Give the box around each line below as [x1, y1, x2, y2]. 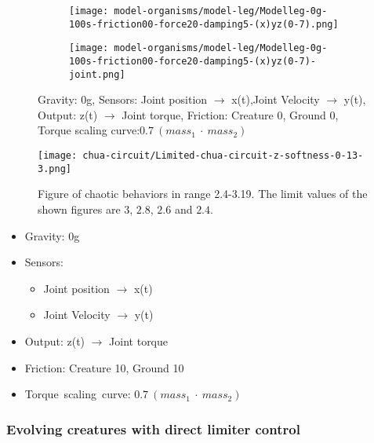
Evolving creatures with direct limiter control [6, 419, 300, 438]
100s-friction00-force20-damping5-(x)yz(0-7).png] [69, 18, 339, 30]
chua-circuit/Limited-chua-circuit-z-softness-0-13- [82, 150, 364, 162]
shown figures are [38, 200, 121, 217]
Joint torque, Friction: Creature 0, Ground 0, [122, 106, 339, 123]
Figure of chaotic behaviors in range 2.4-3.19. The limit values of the [38, 185, 368, 202]
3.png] [38, 163, 71, 174]
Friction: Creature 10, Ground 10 [24, 359, 184, 375]
